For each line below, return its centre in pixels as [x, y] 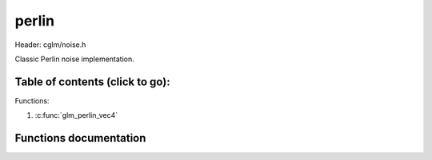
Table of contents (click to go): [93, 82]
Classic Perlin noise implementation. [75, 59]
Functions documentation [80, 138]
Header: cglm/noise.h [50, 45]
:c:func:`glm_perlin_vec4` [76, 115]
